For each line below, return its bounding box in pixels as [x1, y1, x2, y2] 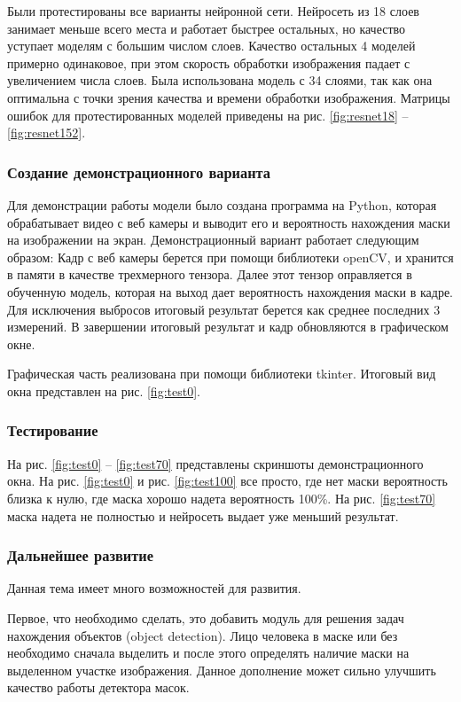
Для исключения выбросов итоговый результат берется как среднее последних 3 [7, 300, 441, 318]
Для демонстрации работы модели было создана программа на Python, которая [7, 195, 437, 214]
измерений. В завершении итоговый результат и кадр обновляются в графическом [7, 317, 449, 336]
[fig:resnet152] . [7, 123, 86, 142]
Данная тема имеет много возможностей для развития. [7, 579, 301, 597]
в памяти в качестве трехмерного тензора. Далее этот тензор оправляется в [7, 265, 412, 284]
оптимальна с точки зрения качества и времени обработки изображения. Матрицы [7, 88, 450, 106]
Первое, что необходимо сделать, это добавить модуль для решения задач [7, 608, 404, 627]
